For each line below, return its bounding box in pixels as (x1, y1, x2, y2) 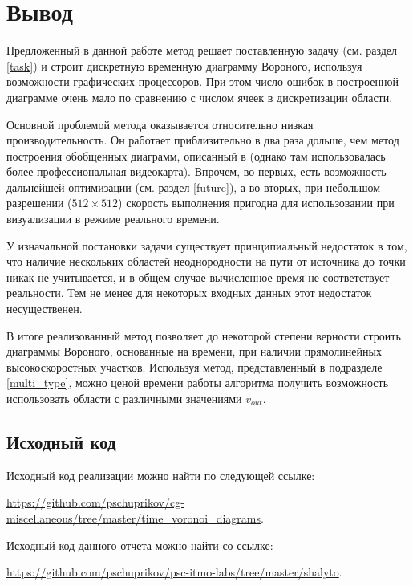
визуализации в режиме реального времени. (6, 210, 220, 227)
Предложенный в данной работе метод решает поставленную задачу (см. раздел (6, 42, 398, 59)
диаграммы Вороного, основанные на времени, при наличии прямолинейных (6, 343, 382, 360)
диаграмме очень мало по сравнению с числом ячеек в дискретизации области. (6, 88, 393, 105)
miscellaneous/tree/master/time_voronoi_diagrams (6, 509, 261, 526)
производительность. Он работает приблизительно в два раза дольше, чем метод (6, 132, 399, 149)
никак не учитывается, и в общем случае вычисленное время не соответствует (6, 268, 390, 285)
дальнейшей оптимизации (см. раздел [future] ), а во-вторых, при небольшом (6, 178, 381, 195)
